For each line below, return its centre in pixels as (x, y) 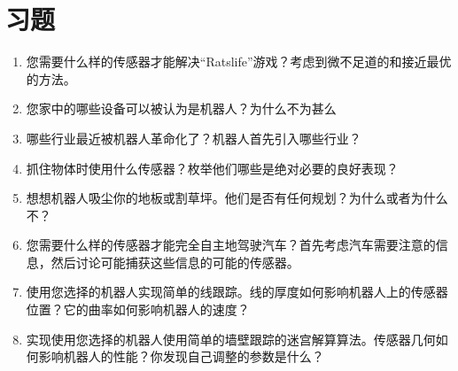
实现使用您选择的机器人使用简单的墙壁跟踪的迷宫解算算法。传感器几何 (231, 339)
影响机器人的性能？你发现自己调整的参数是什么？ (181, 356)
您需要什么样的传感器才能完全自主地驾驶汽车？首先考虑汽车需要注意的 (231, 245)
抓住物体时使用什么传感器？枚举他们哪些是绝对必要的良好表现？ (212, 168)
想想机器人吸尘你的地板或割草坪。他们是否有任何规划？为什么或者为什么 (237, 198)
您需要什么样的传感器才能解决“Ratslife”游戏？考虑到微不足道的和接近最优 (239, 62)
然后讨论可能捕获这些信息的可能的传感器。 (175, 262)
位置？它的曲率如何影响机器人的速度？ (138, 309)
